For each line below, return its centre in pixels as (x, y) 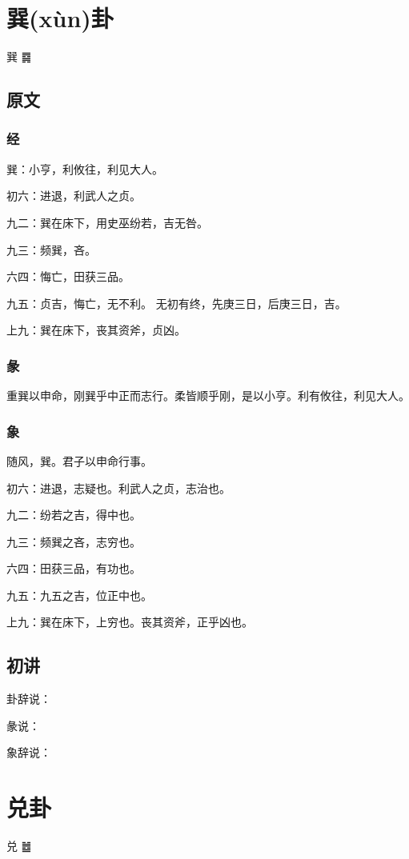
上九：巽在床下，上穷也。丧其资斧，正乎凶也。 (130, 622)
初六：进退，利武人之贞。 (74, 196)
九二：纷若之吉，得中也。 (74, 515)
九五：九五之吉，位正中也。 (79, 595)
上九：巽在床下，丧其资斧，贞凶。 (96, 330)
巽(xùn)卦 (60, 18)
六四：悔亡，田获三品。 (68, 276)
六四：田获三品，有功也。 (74, 568)
